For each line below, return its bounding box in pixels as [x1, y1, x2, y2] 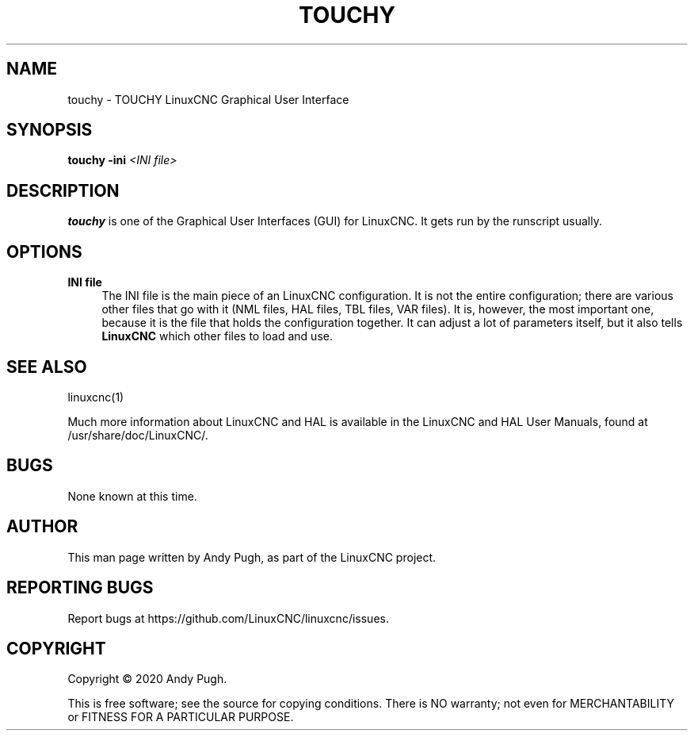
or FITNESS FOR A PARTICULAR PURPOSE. [67, 710, 294, 724]
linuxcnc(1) [67, 390, 124, 404]
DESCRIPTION [6, 180, 120, 201]
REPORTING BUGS [6, 578, 154, 598]
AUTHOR [6, 516, 78, 537]
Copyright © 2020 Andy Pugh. [67, 672, 227, 686]
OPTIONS [6, 241, 82, 262]
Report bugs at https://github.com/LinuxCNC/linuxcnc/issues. [67, 611, 389, 625]
